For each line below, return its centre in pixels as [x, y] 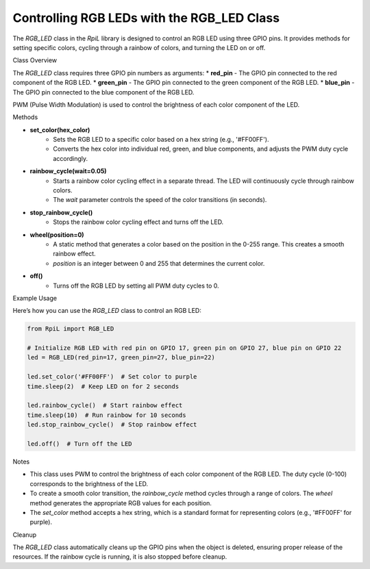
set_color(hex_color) [60, 129]
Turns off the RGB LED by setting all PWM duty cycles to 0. [136, 286]
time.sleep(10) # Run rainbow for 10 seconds [107, 415]
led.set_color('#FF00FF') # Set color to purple [112, 377]
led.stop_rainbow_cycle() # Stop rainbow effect [112, 425]
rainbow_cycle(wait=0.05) [68, 171]
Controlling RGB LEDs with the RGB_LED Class [146, 18]
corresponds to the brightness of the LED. [89, 483]
